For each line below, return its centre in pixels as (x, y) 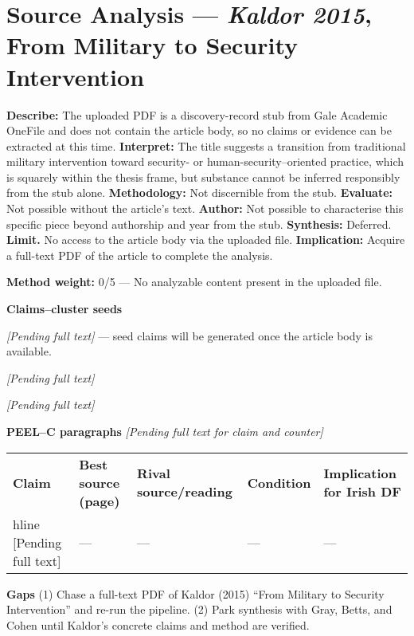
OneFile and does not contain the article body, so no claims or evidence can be (199, 130)
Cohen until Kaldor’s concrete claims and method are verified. (158, 624)
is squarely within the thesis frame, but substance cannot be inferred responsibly (203, 177)
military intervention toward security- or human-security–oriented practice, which (205, 161)
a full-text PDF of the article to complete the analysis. (140, 255)
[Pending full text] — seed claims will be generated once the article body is (189, 335)
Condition (279, 482)
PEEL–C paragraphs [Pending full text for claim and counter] (165, 431)
